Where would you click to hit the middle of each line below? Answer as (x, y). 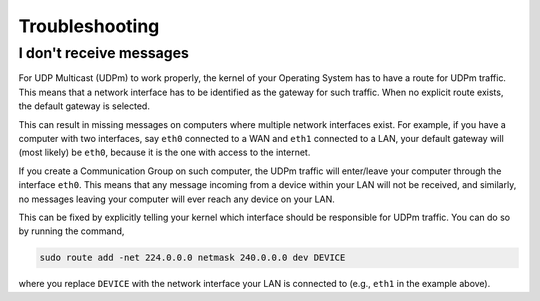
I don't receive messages (104, 53)
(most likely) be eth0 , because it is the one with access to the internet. (164, 152)
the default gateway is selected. (84, 106)
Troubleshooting (89, 26)
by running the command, (71, 231)
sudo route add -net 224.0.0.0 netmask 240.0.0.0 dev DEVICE (192, 258)
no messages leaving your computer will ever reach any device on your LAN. (176, 199)
